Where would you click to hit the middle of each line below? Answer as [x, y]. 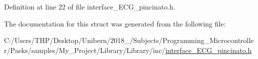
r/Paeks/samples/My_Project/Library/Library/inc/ [85, 50]
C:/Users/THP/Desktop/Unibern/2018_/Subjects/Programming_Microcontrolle [129, 40]
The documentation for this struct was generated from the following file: [115, 23]
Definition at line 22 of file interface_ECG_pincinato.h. [90, 6]
